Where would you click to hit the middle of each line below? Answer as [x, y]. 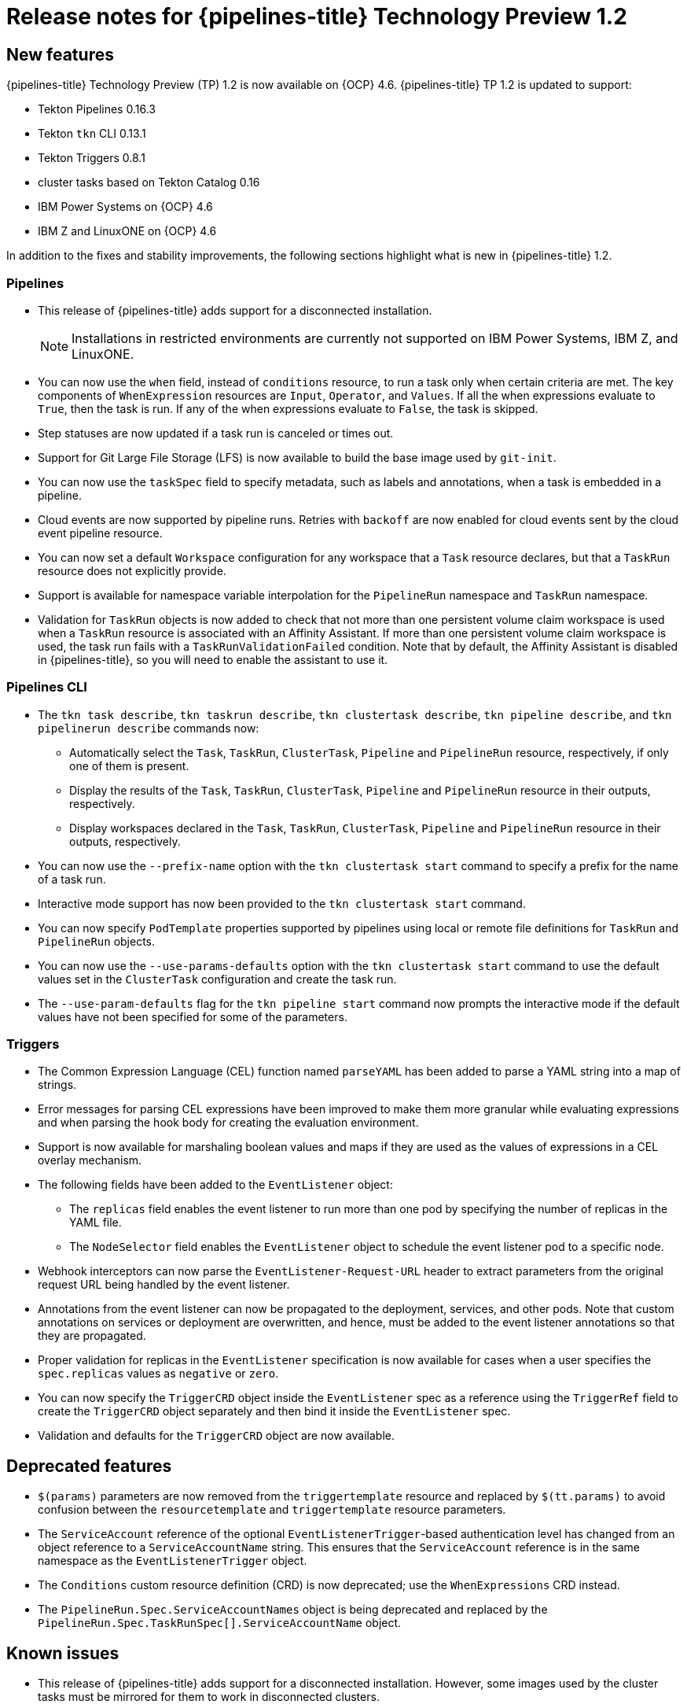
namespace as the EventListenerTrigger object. [173, 1561]
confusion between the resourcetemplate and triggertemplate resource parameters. [272, 1510]
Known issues [63, 1653]
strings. [57, 1085]
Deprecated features [89, 1466]
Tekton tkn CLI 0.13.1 [92, 134]
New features [60, 54]
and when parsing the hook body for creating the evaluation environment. [228, 1123]
